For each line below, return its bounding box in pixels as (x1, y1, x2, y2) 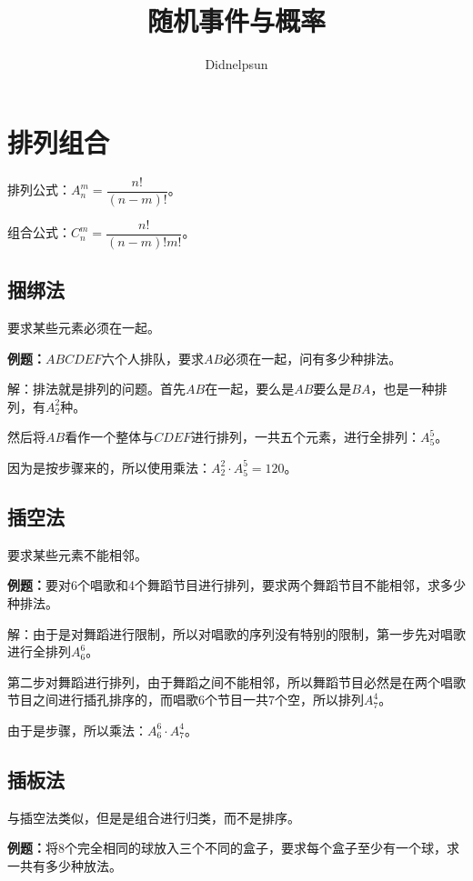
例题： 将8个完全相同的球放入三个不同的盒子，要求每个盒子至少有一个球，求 (7, 838, 459, 857)
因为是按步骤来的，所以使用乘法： (7, 457, 211, 476)
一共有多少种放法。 (7, 856, 122, 875)
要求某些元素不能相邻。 (7, 545, 147, 564)
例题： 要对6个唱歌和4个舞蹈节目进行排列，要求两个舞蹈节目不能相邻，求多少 (7, 576, 466, 595)
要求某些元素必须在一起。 (7, 317, 160, 336)
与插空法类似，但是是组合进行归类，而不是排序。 (7, 807, 300, 826)
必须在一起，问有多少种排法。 (223, 348, 402, 367)
